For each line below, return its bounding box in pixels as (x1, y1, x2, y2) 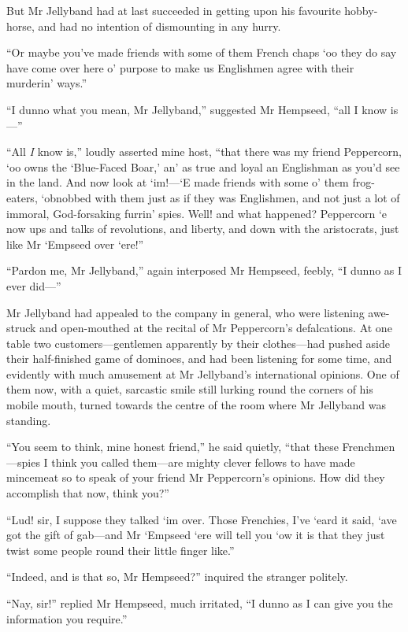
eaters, (6, 189, 38, 205)
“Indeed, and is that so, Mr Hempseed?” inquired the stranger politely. (6, 568, 348, 585)
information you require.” (6, 610, 128, 626)
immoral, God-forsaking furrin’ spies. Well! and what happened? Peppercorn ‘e (6, 205, 388, 221)
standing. (6, 412, 51, 428)
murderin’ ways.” (6, 75, 87, 91)
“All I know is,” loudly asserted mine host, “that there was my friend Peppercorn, (6, 143, 402, 160)
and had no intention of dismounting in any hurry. (38, 17, 281, 34)
